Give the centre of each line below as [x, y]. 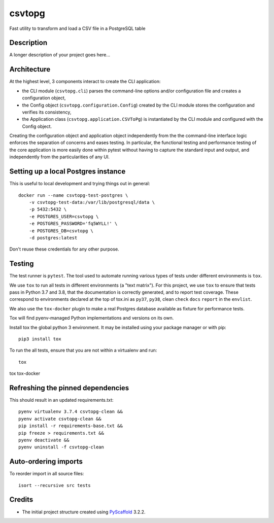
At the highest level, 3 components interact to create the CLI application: [85, 82]
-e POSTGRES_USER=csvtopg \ [64, 216]
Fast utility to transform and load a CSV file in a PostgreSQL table [77, 28]
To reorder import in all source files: [47, 474]
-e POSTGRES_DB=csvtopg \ [61, 231]
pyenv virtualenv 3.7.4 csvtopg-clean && [71, 412]
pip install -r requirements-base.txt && [71, 426]
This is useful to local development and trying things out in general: [80, 184]
